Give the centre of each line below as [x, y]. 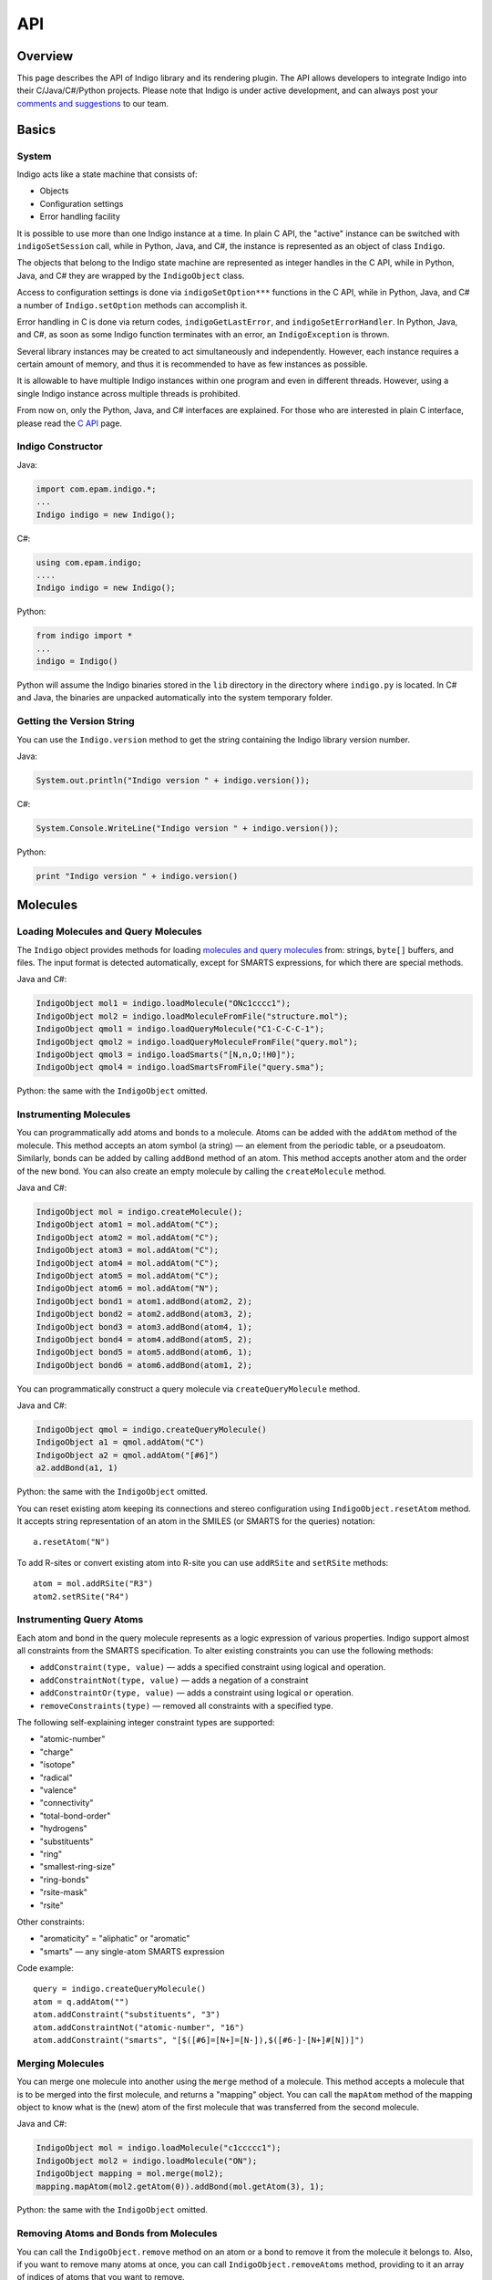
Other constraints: [51, 1922]
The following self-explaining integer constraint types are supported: [146, 1723]
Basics [36, 129]
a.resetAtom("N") [72, 1542]
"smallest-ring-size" [77, 1867]
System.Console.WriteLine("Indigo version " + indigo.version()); [187, 828]
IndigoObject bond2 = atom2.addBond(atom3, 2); [144, 1314]
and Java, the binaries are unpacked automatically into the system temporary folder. [174, 698]
